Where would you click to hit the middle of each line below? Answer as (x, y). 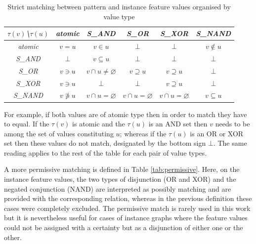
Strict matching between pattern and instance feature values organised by (119, 6)
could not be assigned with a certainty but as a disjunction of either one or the (124, 227)
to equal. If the (27, 124)
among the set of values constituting (59, 133)
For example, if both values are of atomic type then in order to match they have (126, 114)
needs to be (233, 124)
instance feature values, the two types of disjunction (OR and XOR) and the (120, 179)
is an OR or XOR (217, 133)
